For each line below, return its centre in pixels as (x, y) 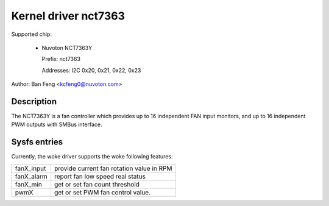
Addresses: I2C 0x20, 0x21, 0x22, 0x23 (91, 70)
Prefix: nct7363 (61, 59)
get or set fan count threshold (97, 184)
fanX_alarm (31, 176)
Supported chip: (31, 34)
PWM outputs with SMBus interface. (57, 124)
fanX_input (30, 168)
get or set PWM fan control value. (102, 192)
